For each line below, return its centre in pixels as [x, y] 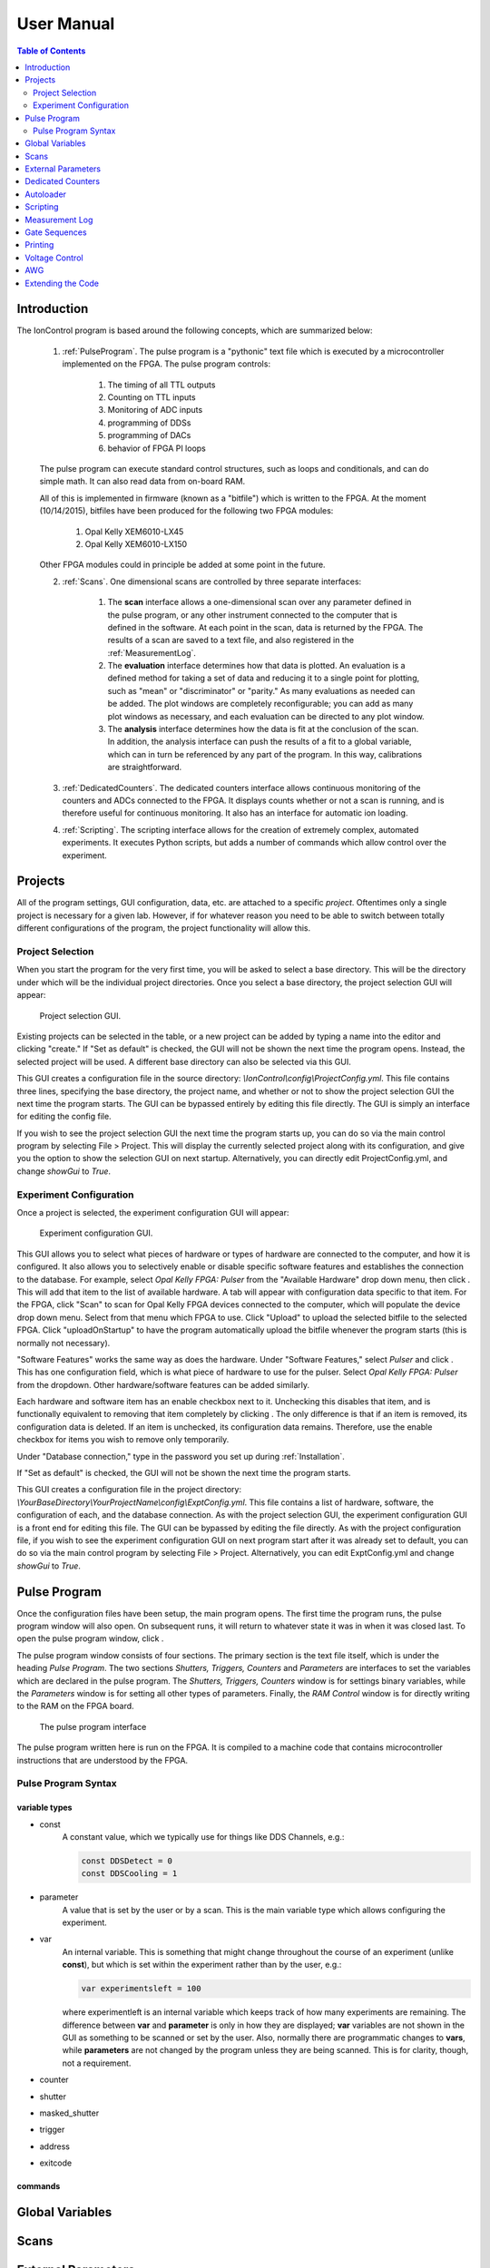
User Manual [66, 24]
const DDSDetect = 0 [127, 1861]
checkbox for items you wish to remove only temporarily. [123, 1440]
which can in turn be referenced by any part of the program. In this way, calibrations [265, 754]
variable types [44, 1808]
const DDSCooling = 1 [129, 1874]
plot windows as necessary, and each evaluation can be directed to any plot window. [266, 716]
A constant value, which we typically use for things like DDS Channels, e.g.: [203, 1836]
